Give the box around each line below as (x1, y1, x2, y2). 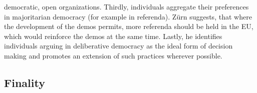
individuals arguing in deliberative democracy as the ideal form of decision (4, 40, 233, 51)
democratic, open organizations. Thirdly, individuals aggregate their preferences (4, 1, 249, 11)
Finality (4, 74, 45, 90)
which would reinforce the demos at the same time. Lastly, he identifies (4, 30, 222, 41)
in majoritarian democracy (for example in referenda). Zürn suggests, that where (4, 11, 252, 21)
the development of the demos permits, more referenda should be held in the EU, (4, 21, 253, 31)
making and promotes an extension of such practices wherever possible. (4, 50, 222, 60)
